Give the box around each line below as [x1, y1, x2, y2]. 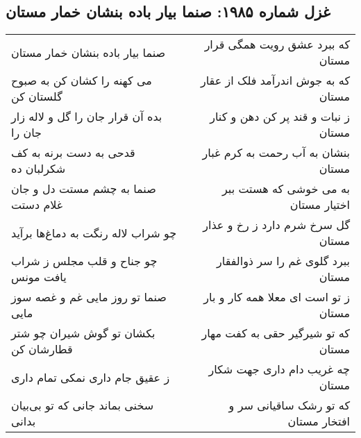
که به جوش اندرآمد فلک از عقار [201, 72, 350, 89]
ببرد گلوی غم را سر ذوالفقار [217, 253, 350, 269]
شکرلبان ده [11, 160, 66, 177]
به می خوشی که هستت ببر [221, 180, 350, 197]
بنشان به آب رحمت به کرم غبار [202, 144, 350, 161]
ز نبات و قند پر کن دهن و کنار [210, 108, 350, 125]
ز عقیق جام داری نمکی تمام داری [11, 369, 170, 385]
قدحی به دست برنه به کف [11, 144, 135, 161]
